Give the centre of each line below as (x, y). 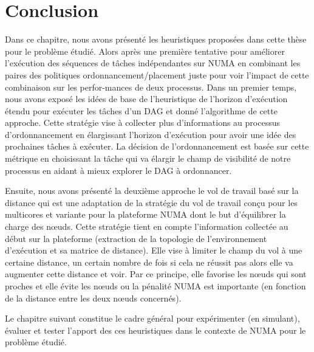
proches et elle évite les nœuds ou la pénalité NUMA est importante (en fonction (155, 286)
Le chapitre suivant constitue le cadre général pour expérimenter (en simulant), (152, 318)
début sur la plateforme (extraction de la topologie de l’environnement (136, 238)
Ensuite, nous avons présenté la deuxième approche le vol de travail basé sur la (152, 191)
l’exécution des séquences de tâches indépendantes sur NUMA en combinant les (153, 63)
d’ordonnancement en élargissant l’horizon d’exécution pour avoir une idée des (151, 134)
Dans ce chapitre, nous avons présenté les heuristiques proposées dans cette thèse (156, 39)
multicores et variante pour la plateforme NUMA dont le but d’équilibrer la (145, 214)
